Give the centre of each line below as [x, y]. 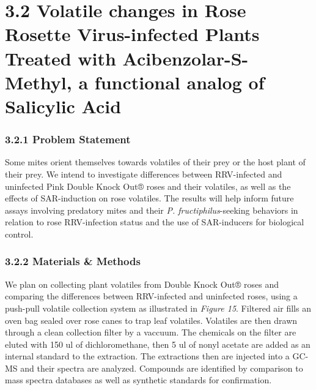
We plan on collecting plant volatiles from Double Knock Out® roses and [142, 284]
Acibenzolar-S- [186, 58]
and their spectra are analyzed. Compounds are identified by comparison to [162, 368]
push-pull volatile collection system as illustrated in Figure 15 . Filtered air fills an [158, 308]
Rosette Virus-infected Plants [132, 34]
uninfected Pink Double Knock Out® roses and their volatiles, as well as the [148, 186]
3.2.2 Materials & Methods [73, 261]
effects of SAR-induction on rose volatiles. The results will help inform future [149, 198]
